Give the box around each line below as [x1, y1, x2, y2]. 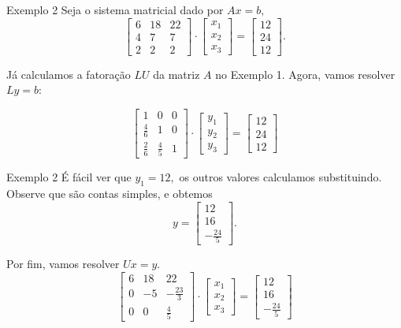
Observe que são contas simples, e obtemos [6, 184, 213, 201]
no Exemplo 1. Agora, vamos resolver [215, 65, 395, 82]
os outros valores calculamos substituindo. [179, 169, 382, 185]
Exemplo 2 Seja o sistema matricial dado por [6, 2, 224, 17]
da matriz [153, 65, 200, 82]
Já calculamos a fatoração [6, 65, 131, 82]
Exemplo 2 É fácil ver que [6, 169, 132, 185]
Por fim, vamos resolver [6, 255, 120, 272]
